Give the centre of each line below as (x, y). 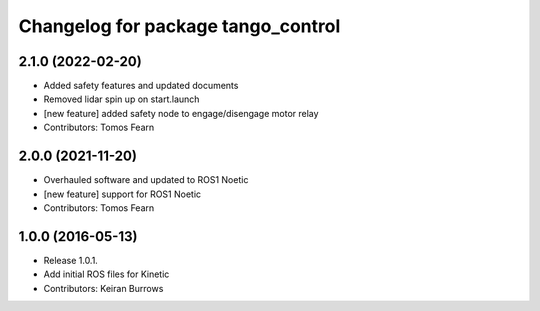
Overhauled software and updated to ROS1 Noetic (146, 180)
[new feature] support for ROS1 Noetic (122, 194)
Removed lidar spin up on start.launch (121, 99)
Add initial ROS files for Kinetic (106, 274)
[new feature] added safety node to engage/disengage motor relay (181, 113)
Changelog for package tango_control (179, 26)
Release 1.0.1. (71, 260)
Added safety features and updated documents (141, 86)
